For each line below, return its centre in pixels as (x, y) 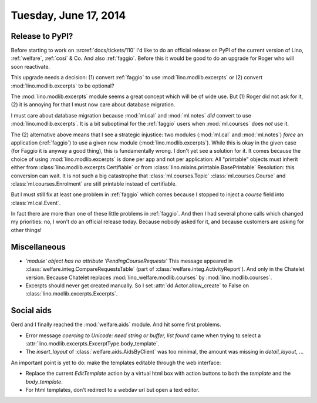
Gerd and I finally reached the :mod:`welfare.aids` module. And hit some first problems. (116, 325)
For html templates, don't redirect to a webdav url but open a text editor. (112, 389)
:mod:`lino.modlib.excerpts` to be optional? (63, 86)
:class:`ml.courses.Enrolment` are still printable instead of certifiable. (94, 184)
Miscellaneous (38, 247)
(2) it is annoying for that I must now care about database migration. (93, 105)
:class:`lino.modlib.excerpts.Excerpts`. (72, 294)
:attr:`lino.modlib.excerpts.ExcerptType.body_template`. (92, 344)
